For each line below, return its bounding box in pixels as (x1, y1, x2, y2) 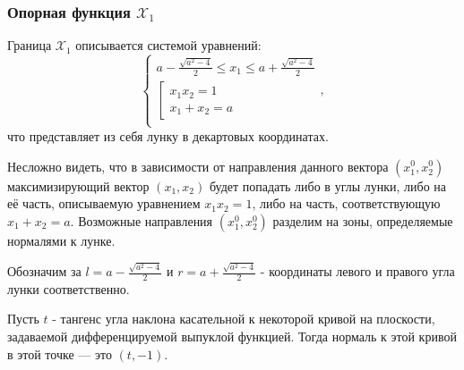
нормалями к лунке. (7, 231, 116, 249)
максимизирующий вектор (7, 176, 150, 195)
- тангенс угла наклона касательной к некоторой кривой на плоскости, (52, 309, 435, 328)
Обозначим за (7, 262, 82, 281)
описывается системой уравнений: (75, 36, 262, 55)
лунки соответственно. (7, 279, 130, 298)
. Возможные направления (70, 211, 213, 230)
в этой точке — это (7, 344, 112, 363)
